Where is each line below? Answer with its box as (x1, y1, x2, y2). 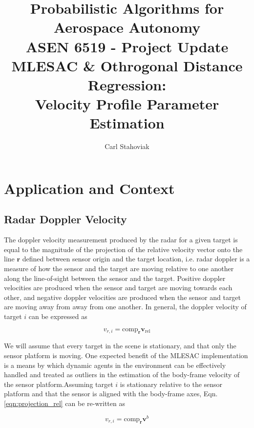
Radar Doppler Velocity (4, 212, 127, 227)
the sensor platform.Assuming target (4, 379, 113, 389)
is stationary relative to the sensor (120, 379, 223, 389)
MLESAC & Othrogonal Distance (11, 55, 243, 75)
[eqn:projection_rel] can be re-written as (4, 398, 125, 408)
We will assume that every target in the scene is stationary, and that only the (4, 341, 236, 351)
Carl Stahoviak (105, 141, 149, 151)
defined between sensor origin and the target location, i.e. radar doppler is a (22, 254, 250, 264)
